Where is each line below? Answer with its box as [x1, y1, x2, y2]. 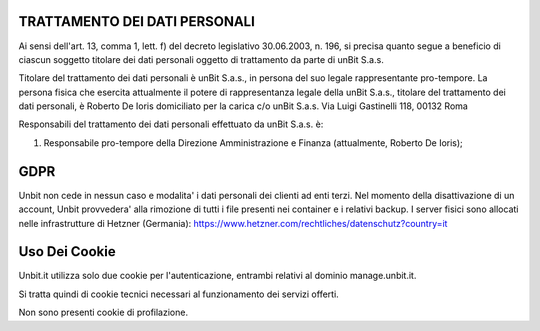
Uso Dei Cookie [18, 243, 116, 260]
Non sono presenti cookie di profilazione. [18, 306, 189, 319]
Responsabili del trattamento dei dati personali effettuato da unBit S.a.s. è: [18, 118, 324, 130]
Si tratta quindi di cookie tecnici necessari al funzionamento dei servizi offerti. [18, 288, 339, 300]
